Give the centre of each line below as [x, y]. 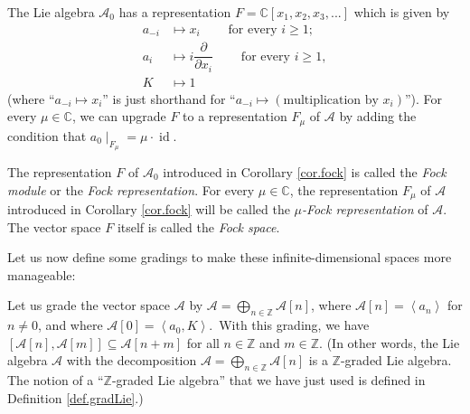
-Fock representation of [365, 208]
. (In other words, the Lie [390, 342]
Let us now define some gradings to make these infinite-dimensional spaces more [230, 257]
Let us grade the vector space [89, 305]
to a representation [235, 116]
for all [203, 342]
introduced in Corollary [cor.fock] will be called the [149, 208]
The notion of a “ [56, 380]
